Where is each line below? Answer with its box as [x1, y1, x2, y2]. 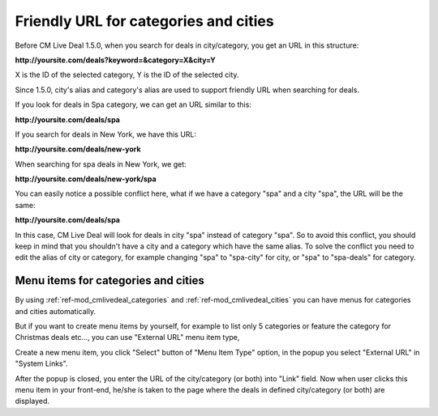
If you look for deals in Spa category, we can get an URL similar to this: [15, 100, 251, 109]
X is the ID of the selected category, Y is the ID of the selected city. [15, 70, 239, 80]
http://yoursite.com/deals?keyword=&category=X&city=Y [15, 55, 216, 65]
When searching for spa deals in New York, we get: [15, 159, 187, 169]
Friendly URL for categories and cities [15, 12, 275, 30]
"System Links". [15, 359, 68, 368]
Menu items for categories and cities [15, 274, 204, 287]
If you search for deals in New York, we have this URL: [15, 129, 197, 139]
